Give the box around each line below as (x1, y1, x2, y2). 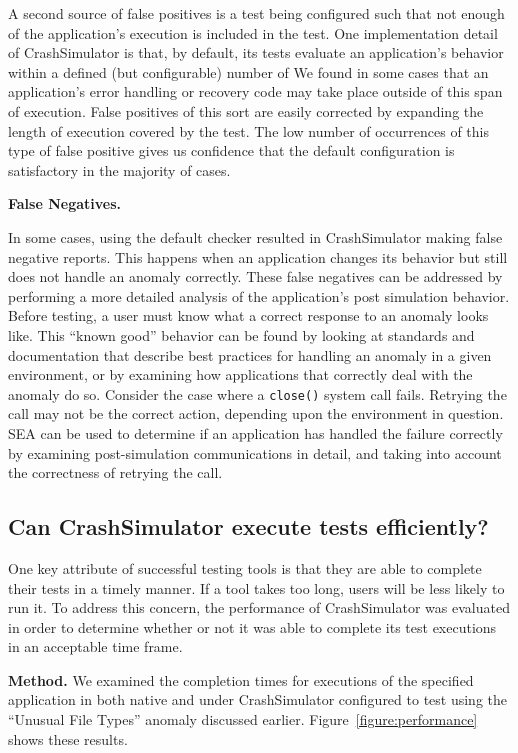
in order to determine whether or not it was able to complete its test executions (8, 616, 497, 637)
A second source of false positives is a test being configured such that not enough (8, 3, 505, 23)
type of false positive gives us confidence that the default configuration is (8, 140, 455, 161)
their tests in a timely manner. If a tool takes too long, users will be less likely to (8, 577, 505, 598)
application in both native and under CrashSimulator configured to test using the (8, 689, 508, 710)
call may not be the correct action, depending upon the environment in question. (8, 403, 504, 424)
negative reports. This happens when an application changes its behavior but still (8, 246, 508, 267)
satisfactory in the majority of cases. (8, 159, 231, 180)
